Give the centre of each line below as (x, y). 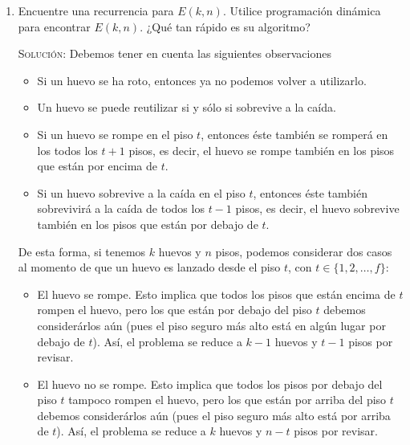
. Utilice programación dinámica (302, 10)
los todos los (67, 150)
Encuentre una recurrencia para (96, 10)
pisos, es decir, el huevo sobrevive (317, 208)
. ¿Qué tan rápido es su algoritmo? (225, 26)
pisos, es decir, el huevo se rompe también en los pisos (262, 150)
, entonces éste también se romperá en (294, 134)
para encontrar (54, 26)
